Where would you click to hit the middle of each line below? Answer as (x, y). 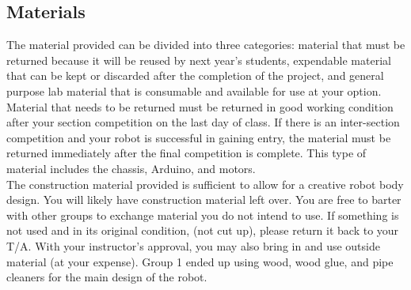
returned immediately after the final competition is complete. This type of (186, 153)
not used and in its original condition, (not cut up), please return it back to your (203, 230)
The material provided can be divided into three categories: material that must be (206, 45)
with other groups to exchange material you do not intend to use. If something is (203, 215)
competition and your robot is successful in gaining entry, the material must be (199, 137)
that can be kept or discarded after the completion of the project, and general (195, 75)
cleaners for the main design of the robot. (107, 277)
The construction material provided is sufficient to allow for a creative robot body (205, 184)
